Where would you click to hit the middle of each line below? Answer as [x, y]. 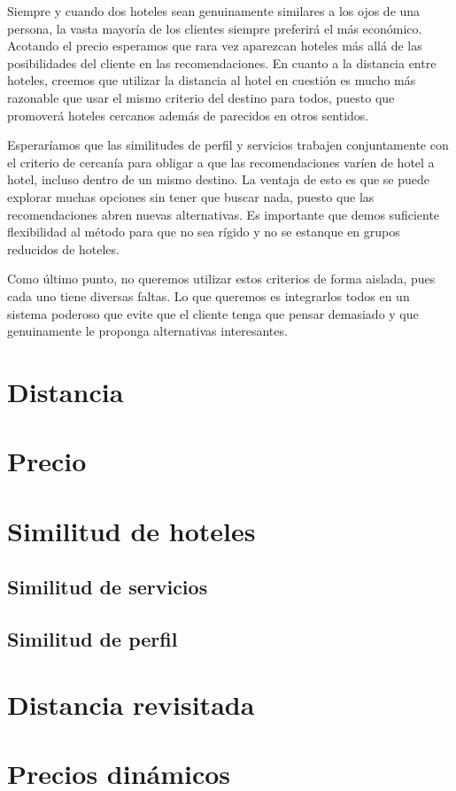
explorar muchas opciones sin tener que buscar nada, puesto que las [191, 196]
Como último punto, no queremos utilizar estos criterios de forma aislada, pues [221, 279]
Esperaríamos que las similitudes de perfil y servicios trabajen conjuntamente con [228, 145]
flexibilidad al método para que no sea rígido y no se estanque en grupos [204, 232]
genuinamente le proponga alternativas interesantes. [147, 331]
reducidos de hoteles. [63, 248]
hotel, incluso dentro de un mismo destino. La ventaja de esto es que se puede [219, 179]
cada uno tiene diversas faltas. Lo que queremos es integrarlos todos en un [209, 295]
